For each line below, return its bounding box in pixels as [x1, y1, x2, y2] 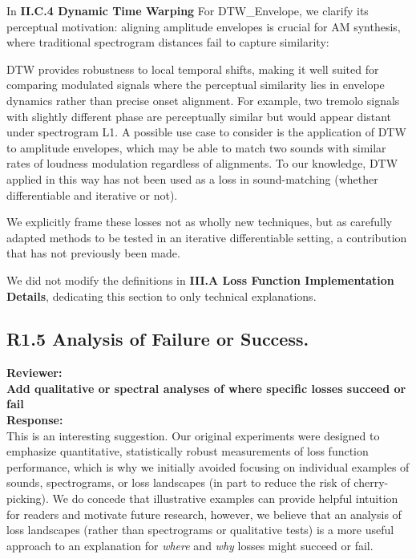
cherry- [353, 474, 389, 491]
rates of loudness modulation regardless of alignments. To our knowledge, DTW [6, 155, 398, 172]
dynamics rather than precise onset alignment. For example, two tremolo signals [6, 91, 400, 108]
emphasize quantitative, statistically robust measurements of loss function [6, 443, 369, 460]
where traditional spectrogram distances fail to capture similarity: [6, 34, 329, 51]
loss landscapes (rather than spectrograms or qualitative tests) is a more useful [6, 521, 394, 538]
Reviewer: [6, 364, 63, 381]
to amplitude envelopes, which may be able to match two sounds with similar [6, 139, 386, 156]
